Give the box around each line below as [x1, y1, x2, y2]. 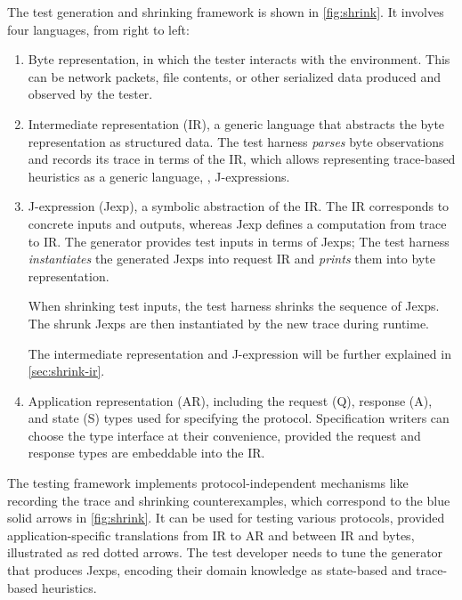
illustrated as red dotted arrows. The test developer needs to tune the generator [7, 543, 443, 562]
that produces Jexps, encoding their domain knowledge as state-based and [7, 561, 412, 580]
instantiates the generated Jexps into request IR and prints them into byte [28, 249, 435, 268]
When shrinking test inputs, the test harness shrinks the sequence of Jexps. [28, 296, 440, 315]
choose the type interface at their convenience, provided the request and [28, 426, 421, 444]
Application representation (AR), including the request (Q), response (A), [28, 391, 433, 409]
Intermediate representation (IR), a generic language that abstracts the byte [28, 114, 445, 133]
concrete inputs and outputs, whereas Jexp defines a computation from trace [28, 214, 447, 232]
